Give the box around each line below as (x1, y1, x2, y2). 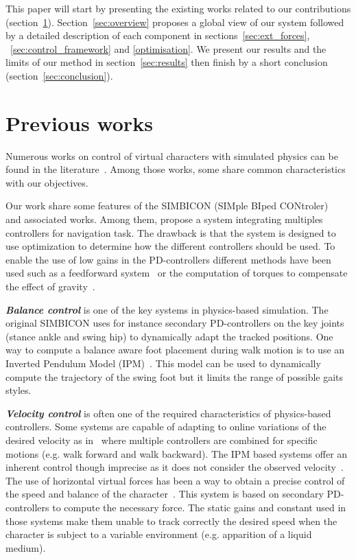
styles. (5, 383, 32, 397)
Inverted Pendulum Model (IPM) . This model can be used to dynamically (5, 356, 321, 370)
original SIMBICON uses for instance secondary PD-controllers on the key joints (5, 316, 344, 330)
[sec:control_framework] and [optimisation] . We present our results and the (10, 41, 327, 56)
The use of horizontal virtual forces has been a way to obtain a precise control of (5, 473, 345, 487)
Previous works (5, 108, 153, 137)
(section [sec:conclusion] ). (5, 68, 113, 82)
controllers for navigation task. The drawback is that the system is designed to (5, 225, 336, 240)
